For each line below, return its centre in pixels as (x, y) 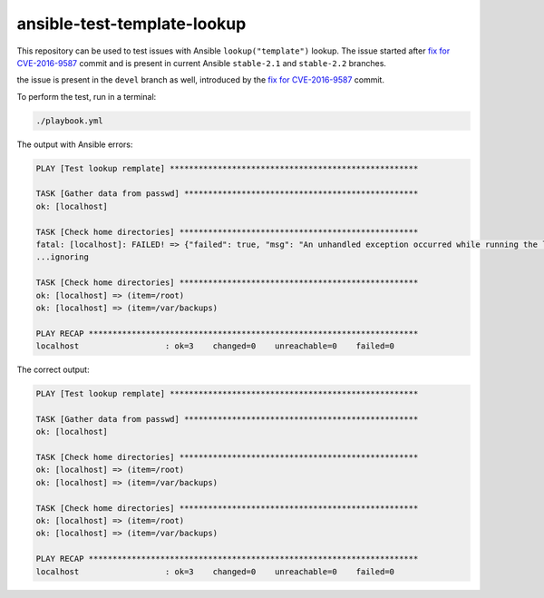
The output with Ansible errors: (75, 144)
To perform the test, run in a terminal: (87, 96)
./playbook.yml (69, 121)
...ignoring (63, 257)
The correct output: (53, 370)
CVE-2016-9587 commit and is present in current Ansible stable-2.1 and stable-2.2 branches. (202, 63)
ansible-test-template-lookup (131, 24)
